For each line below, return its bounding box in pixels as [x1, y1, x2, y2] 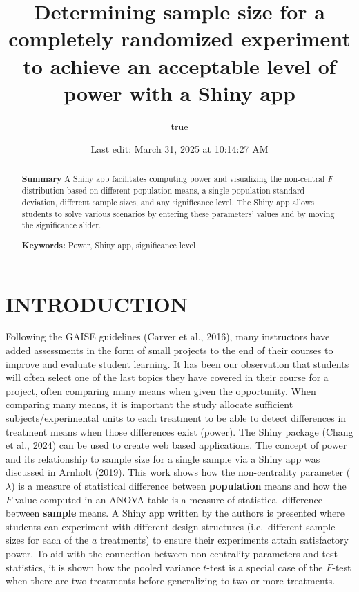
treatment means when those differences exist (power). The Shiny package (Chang [6, 424, 353, 438]
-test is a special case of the [206, 559, 323, 574]
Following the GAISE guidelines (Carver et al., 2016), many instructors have [6, 329, 330, 344]
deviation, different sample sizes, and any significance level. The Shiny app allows [21, 196, 314, 207]
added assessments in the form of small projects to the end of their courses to [6, 343, 333, 358]
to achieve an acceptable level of [23, 51, 336, 80]
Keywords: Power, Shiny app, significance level [21, 239, 195, 251]
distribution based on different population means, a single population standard [21, 185, 305, 196]
